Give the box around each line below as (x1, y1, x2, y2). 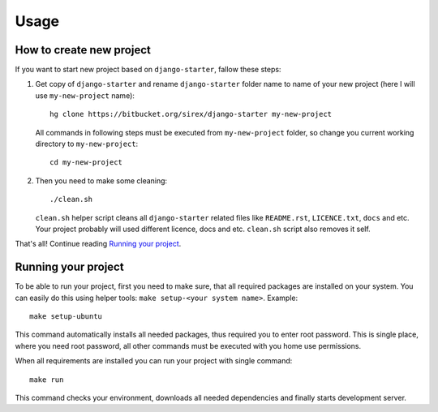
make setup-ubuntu (29, 312, 103, 321)
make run (29, 375, 64, 384)
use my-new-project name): (35, 90, 135, 101)
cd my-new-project (49, 158, 123, 167)
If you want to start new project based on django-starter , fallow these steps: (15, 65, 281, 75)
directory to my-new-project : (35, 139, 139, 149)
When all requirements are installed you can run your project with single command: (15, 356, 293, 366)
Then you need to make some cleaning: (35, 175, 168, 186)
